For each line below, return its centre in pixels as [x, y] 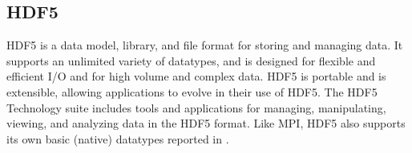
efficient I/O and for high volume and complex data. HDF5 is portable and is [196, 76]
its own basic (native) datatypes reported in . [118, 138]
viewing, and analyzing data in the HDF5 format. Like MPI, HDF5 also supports [206, 123]
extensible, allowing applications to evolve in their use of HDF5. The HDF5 [192, 91]
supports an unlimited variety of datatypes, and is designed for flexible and [191, 60]
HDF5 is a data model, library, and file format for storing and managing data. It [205, 45]
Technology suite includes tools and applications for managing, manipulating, [196, 107]
